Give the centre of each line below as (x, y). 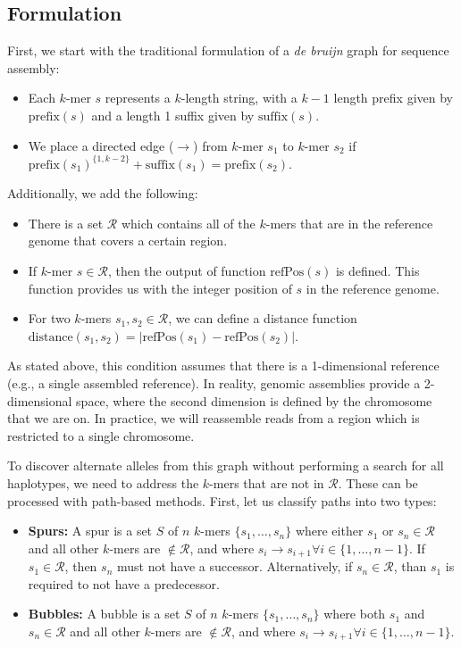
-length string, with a (239, 98)
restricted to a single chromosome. (101, 435)
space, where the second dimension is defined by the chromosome (254, 400)
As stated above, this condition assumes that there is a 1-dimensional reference (223, 366)
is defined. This (377, 271)
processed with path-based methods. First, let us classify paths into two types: (222, 500)
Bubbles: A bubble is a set (104, 614)
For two (49, 318)
